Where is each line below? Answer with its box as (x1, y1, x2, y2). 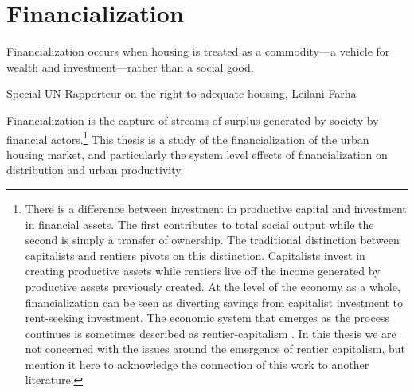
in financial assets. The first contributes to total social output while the (25, 215, 374, 232)
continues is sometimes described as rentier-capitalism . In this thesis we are (25, 324, 396, 341)
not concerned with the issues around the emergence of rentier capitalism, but (25, 340, 406, 357)
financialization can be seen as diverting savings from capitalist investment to (25, 293, 403, 310)
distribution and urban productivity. (6, 161, 184, 178)
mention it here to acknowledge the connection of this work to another (25, 355, 369, 372)
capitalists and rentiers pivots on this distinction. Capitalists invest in (25, 246, 365, 263)
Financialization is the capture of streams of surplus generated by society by (6, 111, 379, 128)
